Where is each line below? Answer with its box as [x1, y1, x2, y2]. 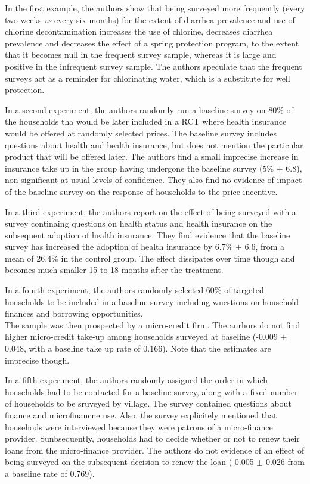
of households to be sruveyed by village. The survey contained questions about [5, 397, 292, 409]
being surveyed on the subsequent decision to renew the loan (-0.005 [5, 455, 254, 468]
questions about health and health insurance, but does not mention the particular [5, 138, 303, 151]
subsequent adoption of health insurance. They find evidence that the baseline [5, 228, 290, 241]
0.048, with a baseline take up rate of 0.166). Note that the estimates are [5, 342, 271, 355]
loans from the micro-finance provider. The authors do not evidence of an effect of [5, 443, 305, 456]
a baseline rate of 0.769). [5, 467, 95, 479]
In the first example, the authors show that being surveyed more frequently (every [5, 2, 305, 14]
